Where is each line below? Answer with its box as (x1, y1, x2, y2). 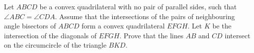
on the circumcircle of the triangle (4, 40, 107, 50)
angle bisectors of (4, 21, 56, 31)
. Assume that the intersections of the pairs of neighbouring (55, 11, 235, 21)
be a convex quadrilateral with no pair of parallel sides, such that (39, 1, 237, 11)
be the (212, 21, 231, 31)
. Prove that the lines (119, 30, 184, 40)
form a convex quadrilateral (81, 21, 165, 31)
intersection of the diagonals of (4, 30, 97, 40)
